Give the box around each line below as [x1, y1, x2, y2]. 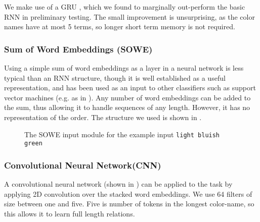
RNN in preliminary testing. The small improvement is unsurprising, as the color [4, 11, 255, 22]
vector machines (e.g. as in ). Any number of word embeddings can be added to [4, 92, 251, 102]
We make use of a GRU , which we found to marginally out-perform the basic [4, 2, 245, 12]
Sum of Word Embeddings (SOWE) [4, 42, 153, 55]
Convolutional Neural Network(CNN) [4, 158, 161, 171]
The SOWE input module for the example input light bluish [24, 129, 220, 139]
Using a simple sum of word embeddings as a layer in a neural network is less [4, 63, 244, 73]
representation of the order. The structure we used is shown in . [4, 112, 202, 122]
